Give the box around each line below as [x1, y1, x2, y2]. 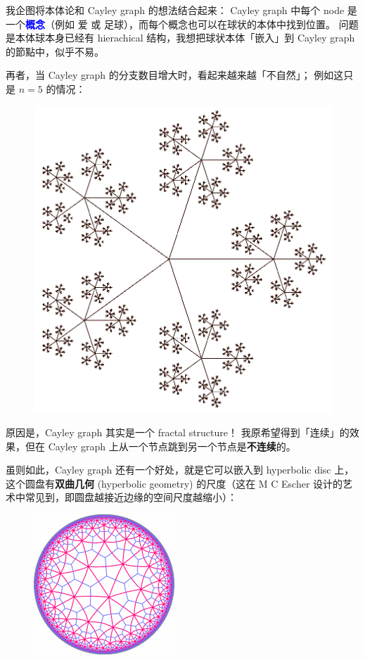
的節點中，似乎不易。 [6, 44, 104, 58]
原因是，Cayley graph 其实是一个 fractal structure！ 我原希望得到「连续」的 [6, 425, 350, 440]
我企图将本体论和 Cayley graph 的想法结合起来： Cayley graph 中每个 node [6, 3, 345, 17]
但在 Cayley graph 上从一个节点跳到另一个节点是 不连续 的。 [25, 438, 296, 453]
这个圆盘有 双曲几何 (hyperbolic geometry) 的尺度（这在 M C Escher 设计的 [6, 476, 343, 490]
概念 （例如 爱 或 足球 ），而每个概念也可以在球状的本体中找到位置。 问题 [25, 16, 359, 31]
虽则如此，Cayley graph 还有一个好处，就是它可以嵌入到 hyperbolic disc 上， [6, 462, 354, 477]
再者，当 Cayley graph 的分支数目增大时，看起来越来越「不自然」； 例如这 [6, 68, 344, 82]
